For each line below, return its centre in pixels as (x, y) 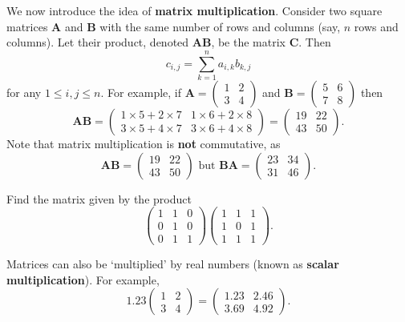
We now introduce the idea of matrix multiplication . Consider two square (194, 10)
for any (24, 92)
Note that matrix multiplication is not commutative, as (144, 143)
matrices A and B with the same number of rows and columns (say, (174, 26)
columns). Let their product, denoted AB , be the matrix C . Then (169, 42)
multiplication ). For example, (83, 279)
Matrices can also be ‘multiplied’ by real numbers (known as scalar (173, 264)
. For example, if (141, 92)
